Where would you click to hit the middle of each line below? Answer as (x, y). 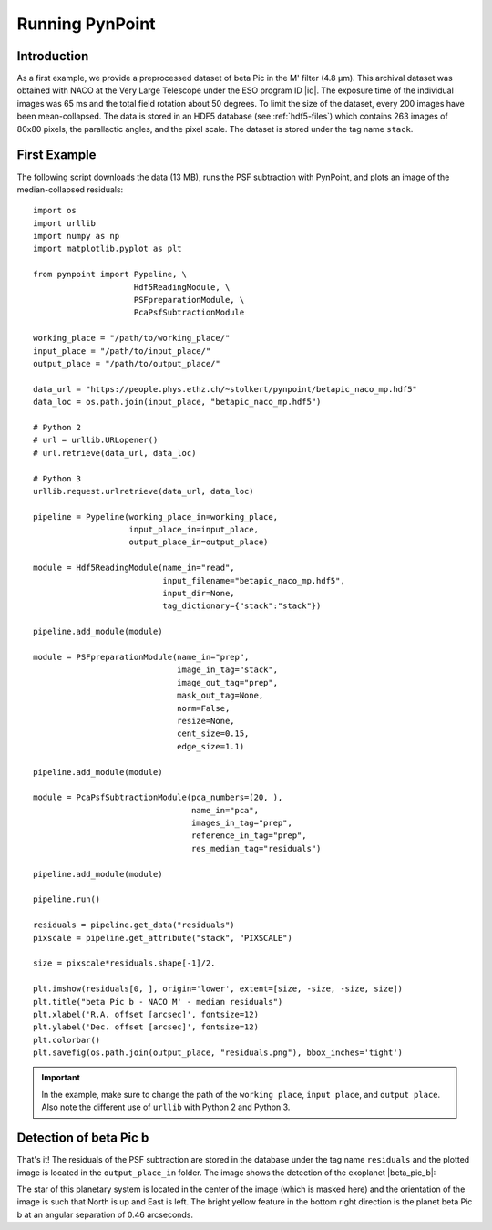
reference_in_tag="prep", (249, 836)
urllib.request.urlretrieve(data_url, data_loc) (143, 491)
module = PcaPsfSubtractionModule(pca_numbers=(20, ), (158, 797)
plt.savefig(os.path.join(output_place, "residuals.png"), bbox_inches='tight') (218, 1053)
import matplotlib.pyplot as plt (108, 249)
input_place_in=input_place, (194, 530)
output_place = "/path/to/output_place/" (127, 363)
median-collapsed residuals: (70, 189)
